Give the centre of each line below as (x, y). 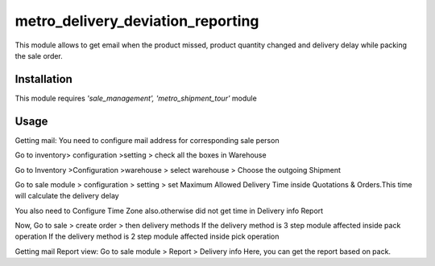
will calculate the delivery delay (67, 196)
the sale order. (39, 55)
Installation (43, 79)
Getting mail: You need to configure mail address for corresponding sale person (147, 140)
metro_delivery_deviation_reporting (137, 21)
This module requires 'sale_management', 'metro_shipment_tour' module (136, 98)
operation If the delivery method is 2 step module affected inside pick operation (147, 236)
